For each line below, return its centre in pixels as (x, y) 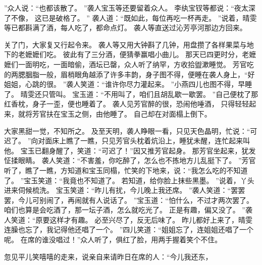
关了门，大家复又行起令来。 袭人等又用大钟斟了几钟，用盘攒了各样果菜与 (125, 44)
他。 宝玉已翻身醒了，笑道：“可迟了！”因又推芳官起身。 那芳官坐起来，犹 (126, 150)
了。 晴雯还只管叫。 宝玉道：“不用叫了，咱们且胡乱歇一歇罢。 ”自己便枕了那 (131, 94)
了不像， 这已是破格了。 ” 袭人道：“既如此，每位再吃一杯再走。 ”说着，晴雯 (130, 17)
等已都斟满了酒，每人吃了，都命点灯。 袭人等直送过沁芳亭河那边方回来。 (125, 28)
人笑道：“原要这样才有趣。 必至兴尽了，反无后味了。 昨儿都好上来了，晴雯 (128, 219)
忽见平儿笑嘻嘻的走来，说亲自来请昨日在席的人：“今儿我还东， (108, 256)
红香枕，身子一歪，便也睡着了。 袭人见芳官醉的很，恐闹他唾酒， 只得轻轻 (127, 104)
